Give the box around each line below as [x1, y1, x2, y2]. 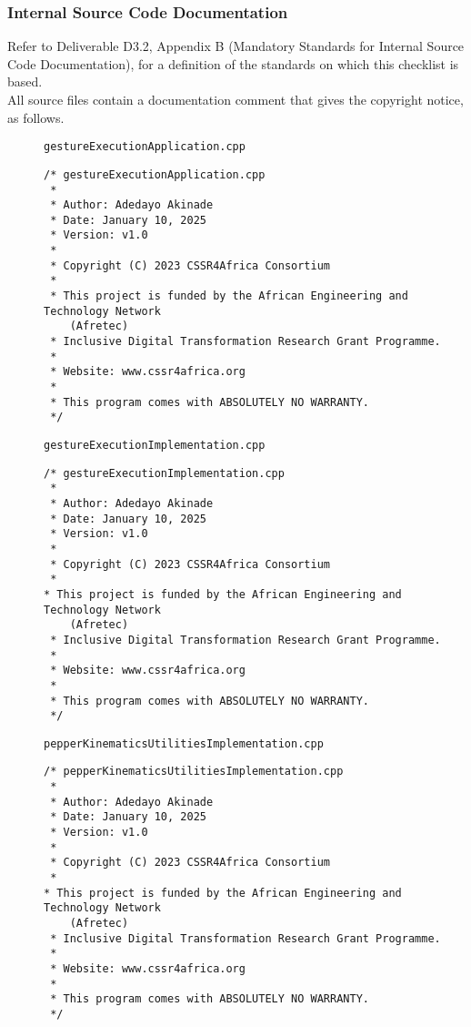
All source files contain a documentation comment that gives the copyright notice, [7, 90, 464, 108]
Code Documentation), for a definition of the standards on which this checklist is [7, 54, 459, 73]
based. [7, 72, 43, 91]
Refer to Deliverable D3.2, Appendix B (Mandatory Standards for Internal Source [7, 36, 465, 56]
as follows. [7, 107, 65, 127]
